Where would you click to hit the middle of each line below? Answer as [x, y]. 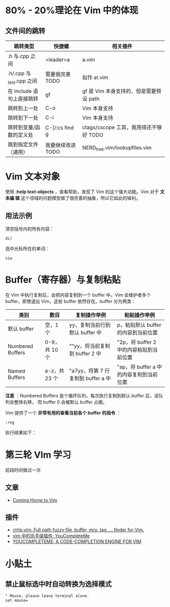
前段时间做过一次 [23, 470]
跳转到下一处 [23, 118]
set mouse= [17, 600]
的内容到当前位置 [137, 332]
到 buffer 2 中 [85, 353]
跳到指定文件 [23, 144]
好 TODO [93, 135]
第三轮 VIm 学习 [38, 455]
